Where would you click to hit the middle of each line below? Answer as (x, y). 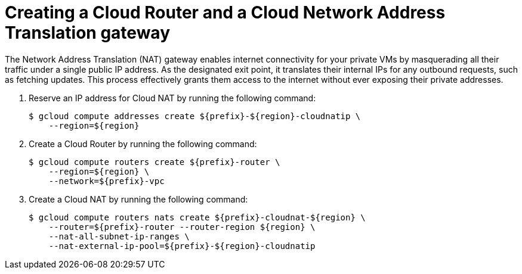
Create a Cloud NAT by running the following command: (138, 199)
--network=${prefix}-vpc (106, 181)
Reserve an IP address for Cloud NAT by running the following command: (172, 98)
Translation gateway (88, 33)
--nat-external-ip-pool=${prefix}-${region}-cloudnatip (182, 246)
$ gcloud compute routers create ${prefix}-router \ (155, 162)
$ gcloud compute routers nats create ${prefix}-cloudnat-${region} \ (197, 217)
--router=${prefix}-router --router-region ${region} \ (182, 227)
